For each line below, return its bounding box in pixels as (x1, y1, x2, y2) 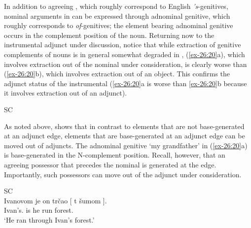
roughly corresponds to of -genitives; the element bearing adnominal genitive (4, 20, 233, 31)
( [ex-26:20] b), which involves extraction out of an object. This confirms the (4, 68, 230, 79)
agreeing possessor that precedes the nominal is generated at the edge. (4, 159, 216, 169)
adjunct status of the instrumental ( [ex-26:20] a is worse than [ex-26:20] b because (4, 78, 247, 88)
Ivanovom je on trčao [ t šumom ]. (4, 195, 107, 205)
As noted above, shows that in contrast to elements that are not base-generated (4, 121, 245, 131)
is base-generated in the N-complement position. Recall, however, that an (4, 150, 225, 160)
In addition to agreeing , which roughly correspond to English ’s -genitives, (4, 1, 228, 11)
